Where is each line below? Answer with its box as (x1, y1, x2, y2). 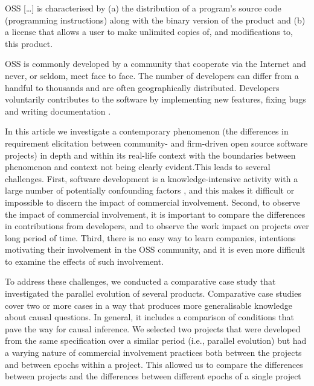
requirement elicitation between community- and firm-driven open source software (5, 136, 308, 149)
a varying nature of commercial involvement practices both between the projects (5, 346, 302, 359)
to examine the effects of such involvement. (5, 255, 164, 267)
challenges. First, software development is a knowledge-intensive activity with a (5, 172, 298, 185)
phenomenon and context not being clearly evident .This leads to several (5, 160, 271, 173)
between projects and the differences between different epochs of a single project (5, 370, 301, 382)
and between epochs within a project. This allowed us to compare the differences (5, 358, 303, 370)
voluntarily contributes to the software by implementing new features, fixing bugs (5, 93, 306, 106)
